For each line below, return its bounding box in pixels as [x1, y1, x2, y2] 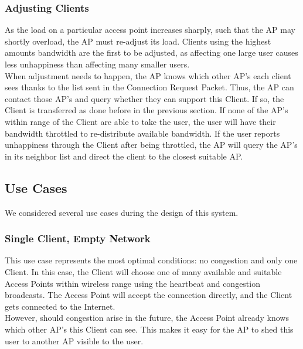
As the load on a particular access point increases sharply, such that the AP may [5, 23, 295, 36]
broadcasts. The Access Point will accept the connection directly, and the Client [5, 289, 292, 301]
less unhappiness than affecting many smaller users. [5, 58, 190, 70]
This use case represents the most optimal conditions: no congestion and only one [5, 254, 298, 266]
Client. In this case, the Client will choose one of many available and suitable [5, 265, 282, 277]
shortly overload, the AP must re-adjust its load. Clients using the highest [5, 35, 271, 47]
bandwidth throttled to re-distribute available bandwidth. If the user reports [5, 127, 280, 139]
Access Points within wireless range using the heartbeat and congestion [5, 277, 260, 289]
